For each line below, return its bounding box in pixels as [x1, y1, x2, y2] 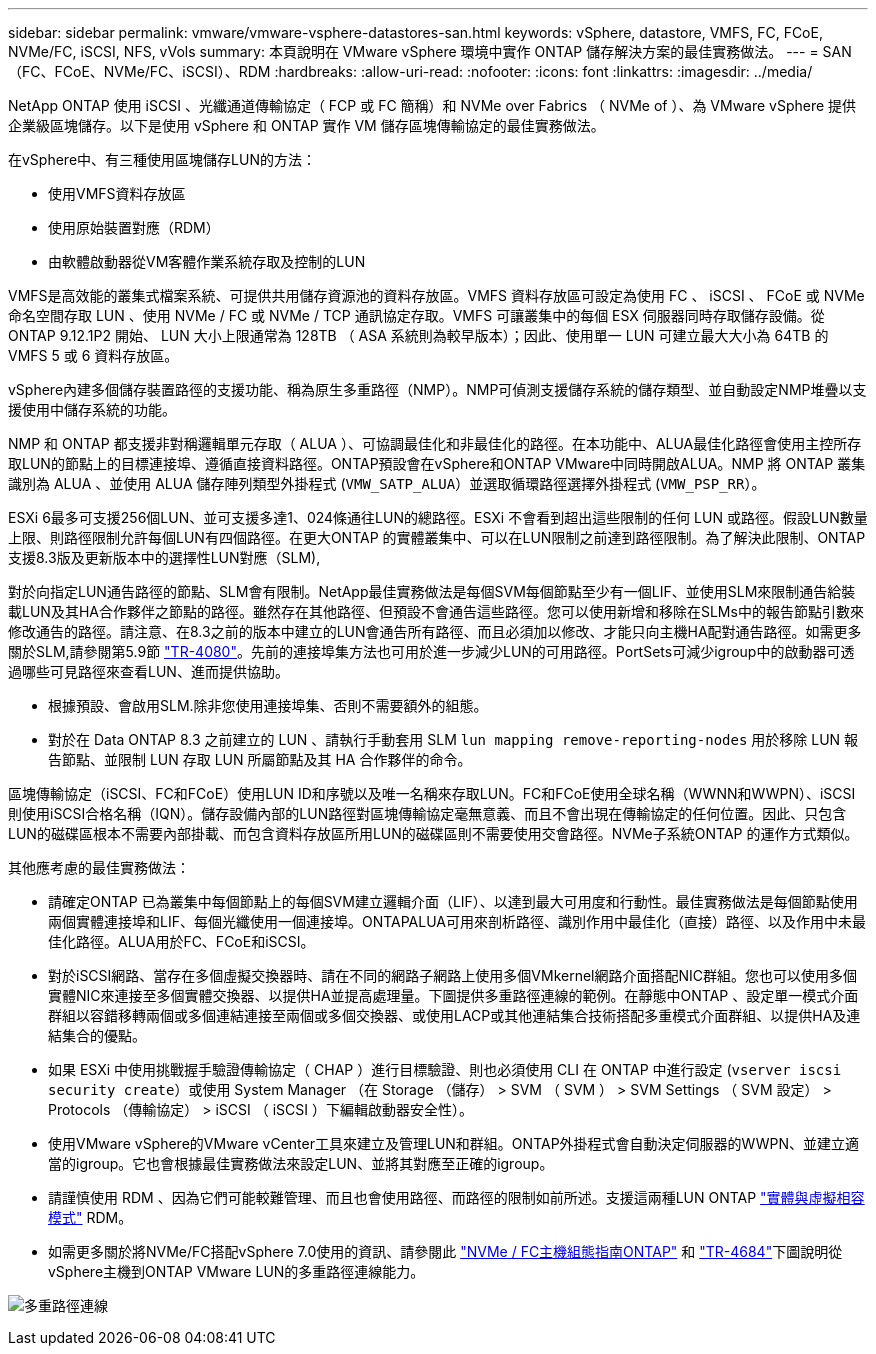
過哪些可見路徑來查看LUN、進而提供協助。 [8, 663, 289, 680]
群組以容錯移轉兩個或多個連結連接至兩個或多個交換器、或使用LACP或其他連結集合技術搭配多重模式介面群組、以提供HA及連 [48, 1007, 861, 1024]
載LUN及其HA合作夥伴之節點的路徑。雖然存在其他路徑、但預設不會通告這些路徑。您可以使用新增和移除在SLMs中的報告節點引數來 [8, 603, 864, 620]
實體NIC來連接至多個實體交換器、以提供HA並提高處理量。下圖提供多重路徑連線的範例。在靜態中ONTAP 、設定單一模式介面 [48, 987, 859, 1004]
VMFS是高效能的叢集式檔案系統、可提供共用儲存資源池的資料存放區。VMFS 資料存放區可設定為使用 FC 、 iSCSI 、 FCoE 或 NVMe [8, 287, 865, 304]
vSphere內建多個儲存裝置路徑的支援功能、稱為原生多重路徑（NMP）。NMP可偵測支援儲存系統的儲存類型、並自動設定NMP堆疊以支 [8, 381, 867, 398]
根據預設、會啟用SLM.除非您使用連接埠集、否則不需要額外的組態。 [48, 697, 488, 714]
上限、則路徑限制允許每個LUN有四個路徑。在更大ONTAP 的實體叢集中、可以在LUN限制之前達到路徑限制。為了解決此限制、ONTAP [8, 529, 866, 546]
